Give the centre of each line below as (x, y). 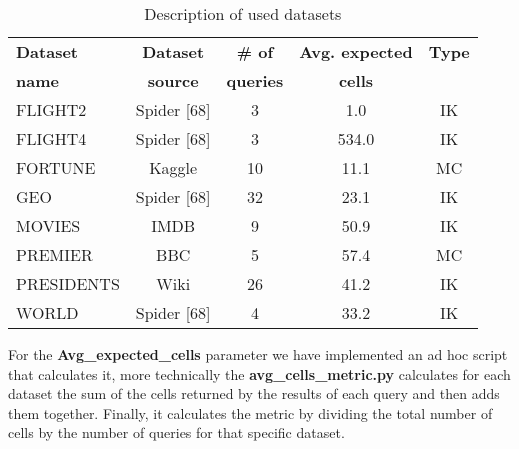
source (173, 80)
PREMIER (54, 254)
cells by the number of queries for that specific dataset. (176, 432)
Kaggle (173, 167)
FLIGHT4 (51, 138)
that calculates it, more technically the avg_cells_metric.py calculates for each (259, 373)
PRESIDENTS (68, 283)
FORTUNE (56, 167)
